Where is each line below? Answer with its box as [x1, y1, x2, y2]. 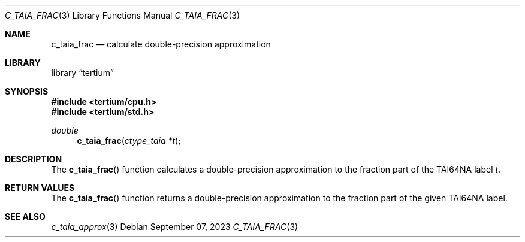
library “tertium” [51, 68, 114, 78]
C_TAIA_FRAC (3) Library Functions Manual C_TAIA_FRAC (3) [5, 10, 240, 20]
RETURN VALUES [5, 183, 75, 193]
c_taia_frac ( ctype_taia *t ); [77, 135, 181, 146]
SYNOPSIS [5, 86, 49, 96]
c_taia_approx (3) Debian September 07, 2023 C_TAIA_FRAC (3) [51, 222, 298, 232]
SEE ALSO [5, 211, 46, 222]
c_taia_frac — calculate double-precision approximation [51, 39, 271, 49]
